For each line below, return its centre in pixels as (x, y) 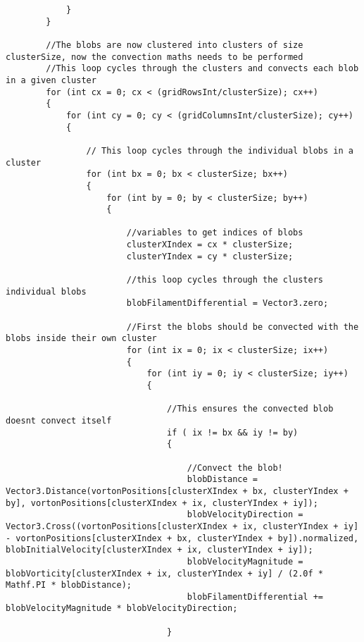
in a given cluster (51, 80)
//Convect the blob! (235, 468)
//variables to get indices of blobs (215, 233)
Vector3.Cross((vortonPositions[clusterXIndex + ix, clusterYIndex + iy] (182, 526)
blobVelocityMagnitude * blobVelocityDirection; (122, 609)
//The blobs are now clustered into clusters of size (175, 45)
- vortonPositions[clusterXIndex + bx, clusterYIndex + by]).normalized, (182, 538)
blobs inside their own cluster (81, 339)
